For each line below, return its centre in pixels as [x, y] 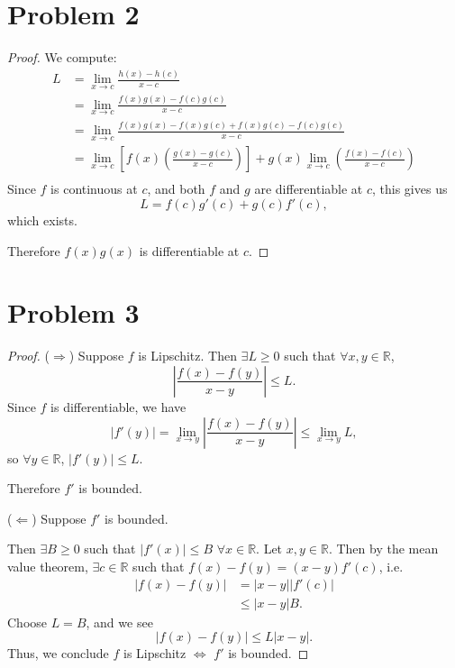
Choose [27, 622]
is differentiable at [189, 250]
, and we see [119, 622]
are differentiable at [309, 189]
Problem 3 [73, 312]
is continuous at [94, 189]
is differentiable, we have [118, 406]
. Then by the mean [383, 549]
